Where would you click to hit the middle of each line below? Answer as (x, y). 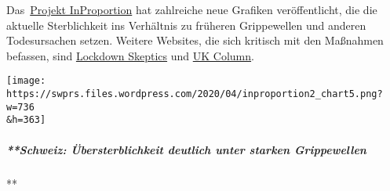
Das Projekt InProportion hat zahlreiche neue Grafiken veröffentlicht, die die (192, 9)
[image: (26, 81)
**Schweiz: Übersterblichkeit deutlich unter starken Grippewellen (186, 149)
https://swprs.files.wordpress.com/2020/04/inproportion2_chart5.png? (195, 94)
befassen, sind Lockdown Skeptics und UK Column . (130, 55)
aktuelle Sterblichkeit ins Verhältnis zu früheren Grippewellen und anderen (186, 25)
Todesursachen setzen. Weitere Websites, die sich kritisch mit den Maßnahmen (195, 40)
